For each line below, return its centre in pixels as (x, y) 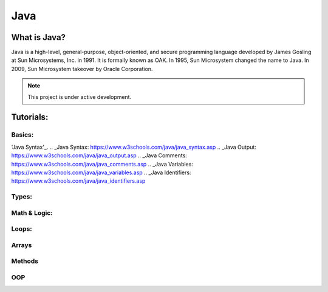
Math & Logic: (32, 212)
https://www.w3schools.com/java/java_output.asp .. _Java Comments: (99, 155)
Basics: (22, 135)
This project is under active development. (80, 97)
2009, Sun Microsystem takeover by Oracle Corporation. (82, 69)
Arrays (22, 245)
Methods (25, 261)
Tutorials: (30, 117)
